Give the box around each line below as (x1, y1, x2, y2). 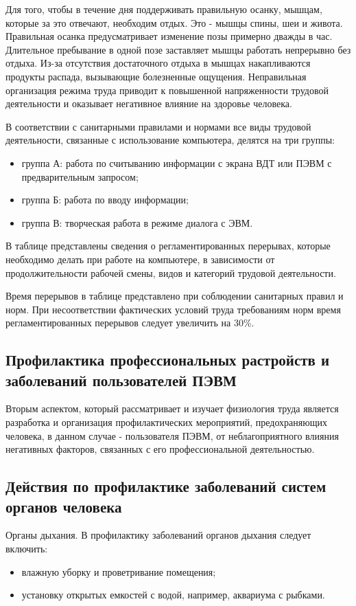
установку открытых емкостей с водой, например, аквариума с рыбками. (21, 587, 325, 602)
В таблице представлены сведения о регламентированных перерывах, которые (5, 238, 331, 253)
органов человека (5, 495, 122, 517)
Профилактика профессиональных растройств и (5, 349, 330, 370)
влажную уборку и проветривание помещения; (21, 564, 216, 579)
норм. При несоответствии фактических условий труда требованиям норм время (5, 302, 341, 316)
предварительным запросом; (21, 169, 139, 183)
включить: (5, 541, 48, 556)
